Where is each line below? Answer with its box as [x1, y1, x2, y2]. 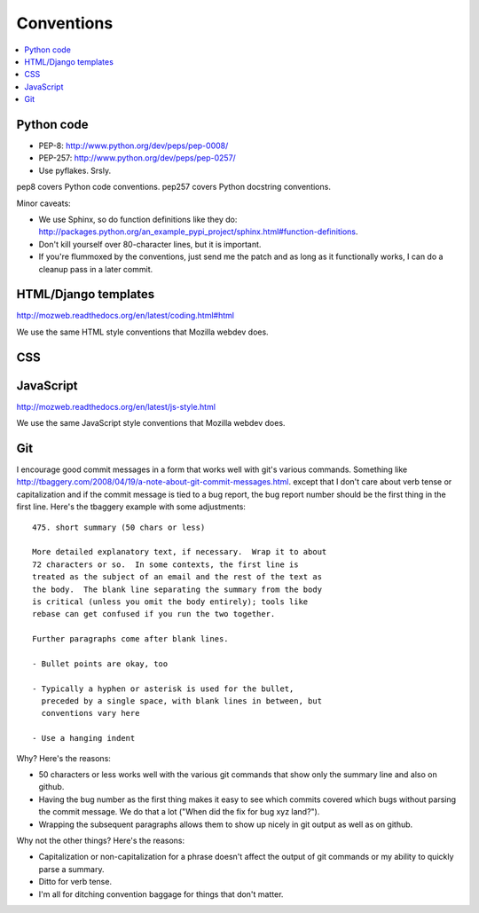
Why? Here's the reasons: [16, 752, 111, 763]
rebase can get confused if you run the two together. [32, 609, 276, 619]
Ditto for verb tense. [38, 877, 113, 887]
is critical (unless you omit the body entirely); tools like [32, 596, 309, 607]
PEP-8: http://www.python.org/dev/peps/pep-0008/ [38, 140, 229, 151]
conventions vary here [41, 708, 140, 719]
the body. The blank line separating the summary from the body [32, 584, 323, 594]
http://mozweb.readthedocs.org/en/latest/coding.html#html [16, 311, 235, 321]
